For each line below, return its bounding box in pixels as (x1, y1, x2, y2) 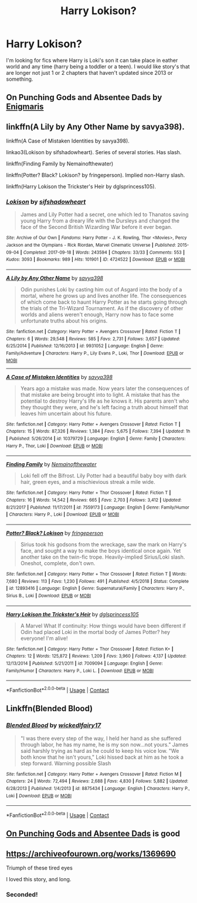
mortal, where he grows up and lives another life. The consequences (20, 293, 186, 300)
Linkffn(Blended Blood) (6, 703, 93, 713)
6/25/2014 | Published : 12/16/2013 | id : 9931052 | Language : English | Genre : (6, 343, 164, 349)
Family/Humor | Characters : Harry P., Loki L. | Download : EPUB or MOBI (6, 668, 154, 673)
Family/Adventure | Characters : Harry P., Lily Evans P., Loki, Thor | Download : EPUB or (6, 350, 184, 357)
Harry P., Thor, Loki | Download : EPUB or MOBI (6, 443, 103, 449)
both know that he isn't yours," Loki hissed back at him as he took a (20, 753, 184, 761)
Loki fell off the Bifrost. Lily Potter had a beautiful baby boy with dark (20, 472, 186, 479)
